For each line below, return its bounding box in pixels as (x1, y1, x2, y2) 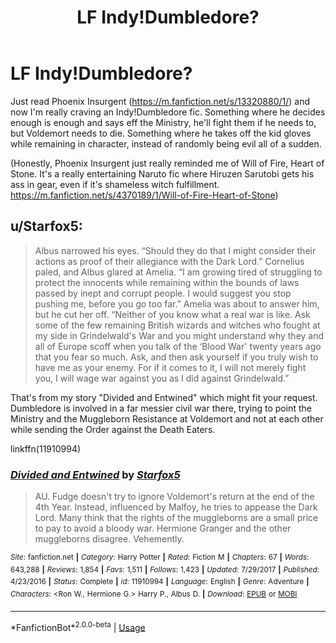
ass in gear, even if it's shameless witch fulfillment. (10, 178, 220, 190)
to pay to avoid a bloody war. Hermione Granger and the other (34, 522, 292, 535)
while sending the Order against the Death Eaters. (10, 423, 216, 435)
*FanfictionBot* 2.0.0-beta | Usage (10, 619, 146, 633)
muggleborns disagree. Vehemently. (34, 533, 185, 545)
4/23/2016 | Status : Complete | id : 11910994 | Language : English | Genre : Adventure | (10, 577, 310, 587)
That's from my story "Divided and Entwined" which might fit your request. (10, 391, 318, 403)
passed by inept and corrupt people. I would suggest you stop (34, 287, 292, 299)
